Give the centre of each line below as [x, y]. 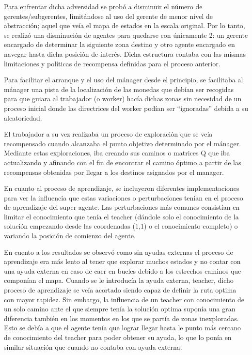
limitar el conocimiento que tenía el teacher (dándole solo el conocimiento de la [121, 216]
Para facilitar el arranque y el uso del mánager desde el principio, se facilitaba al [124, 80]
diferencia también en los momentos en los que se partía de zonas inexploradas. [121, 318]
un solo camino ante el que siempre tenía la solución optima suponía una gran [120, 309]
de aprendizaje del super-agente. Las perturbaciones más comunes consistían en [122, 207]
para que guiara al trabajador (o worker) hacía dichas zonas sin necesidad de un [123, 99]
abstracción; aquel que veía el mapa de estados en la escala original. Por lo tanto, [125, 25]
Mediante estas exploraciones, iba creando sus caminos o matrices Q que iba [117, 153]
